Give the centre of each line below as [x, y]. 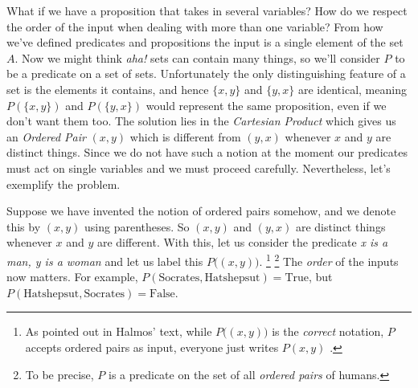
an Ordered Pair [46, 136]
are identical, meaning [352, 89]
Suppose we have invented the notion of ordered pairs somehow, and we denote [201, 211]
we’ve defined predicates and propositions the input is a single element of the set [205, 42]
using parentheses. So [137, 226]
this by [24, 226]
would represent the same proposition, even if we [266, 105]
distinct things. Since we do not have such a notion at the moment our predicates [207, 152]
